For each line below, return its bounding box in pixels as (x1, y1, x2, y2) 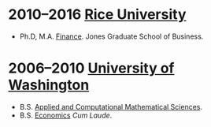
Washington (8, 77, 90, 94)
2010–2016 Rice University (8, 6, 187, 24)
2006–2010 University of (8, 59, 175, 77)
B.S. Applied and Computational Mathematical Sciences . (19, 102, 203, 111)
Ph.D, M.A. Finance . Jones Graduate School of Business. (19, 32, 204, 41)
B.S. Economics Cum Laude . (19, 110, 113, 120)
